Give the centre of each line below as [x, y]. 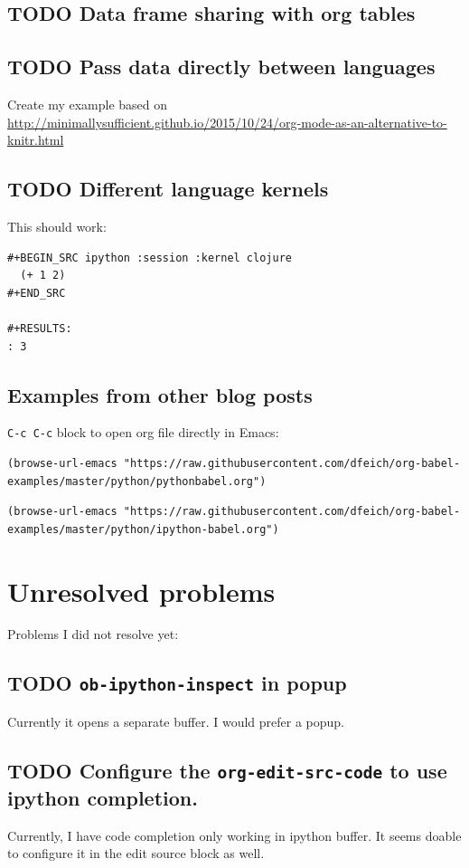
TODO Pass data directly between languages [221, 67]
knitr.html [36, 140]
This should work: [57, 226]
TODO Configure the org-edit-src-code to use [227, 770]
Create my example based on [88, 104]
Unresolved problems [141, 591]
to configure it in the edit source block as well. [136, 853]
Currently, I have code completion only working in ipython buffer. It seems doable [234, 835]
